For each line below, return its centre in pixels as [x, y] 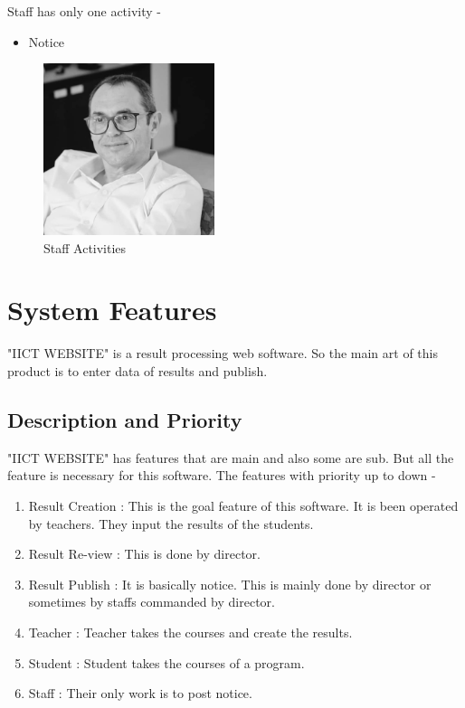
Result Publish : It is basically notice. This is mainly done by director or [230, 584]
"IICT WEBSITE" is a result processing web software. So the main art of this [223, 353]
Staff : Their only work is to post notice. [140, 693]
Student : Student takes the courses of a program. [166, 662]
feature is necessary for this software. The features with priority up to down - [222, 475]
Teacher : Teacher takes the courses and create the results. [190, 632]
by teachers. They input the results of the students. [171, 523]
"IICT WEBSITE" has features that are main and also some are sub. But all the [231, 457]
